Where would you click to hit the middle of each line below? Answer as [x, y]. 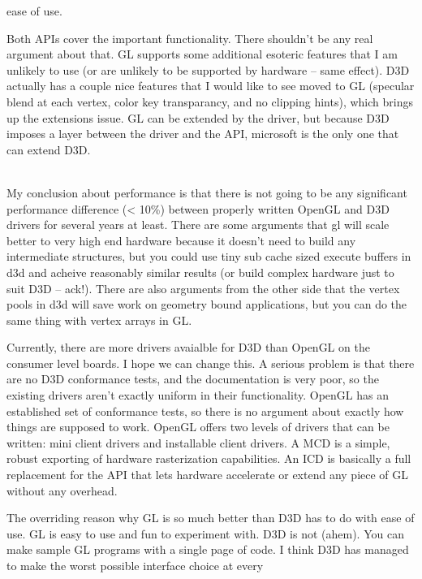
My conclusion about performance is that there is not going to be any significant [207, 192]
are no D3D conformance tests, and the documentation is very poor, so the [193, 379]
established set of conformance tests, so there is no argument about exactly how [205, 410]
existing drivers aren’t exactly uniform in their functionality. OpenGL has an [198, 395]
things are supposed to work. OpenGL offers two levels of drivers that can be [198, 427]
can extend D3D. [49, 149]
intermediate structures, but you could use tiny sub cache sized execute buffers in [209, 256]
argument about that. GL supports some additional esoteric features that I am [202, 54]
